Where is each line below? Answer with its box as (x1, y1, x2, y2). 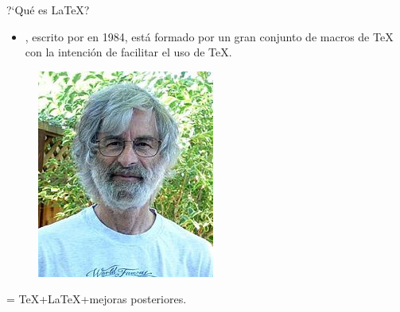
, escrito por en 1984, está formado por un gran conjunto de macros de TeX (25, 28, 394, 44)
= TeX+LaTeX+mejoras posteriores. (6, 291, 187, 307)
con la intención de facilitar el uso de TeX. (25, 44, 232, 60)
